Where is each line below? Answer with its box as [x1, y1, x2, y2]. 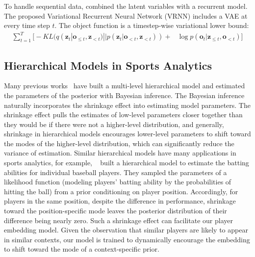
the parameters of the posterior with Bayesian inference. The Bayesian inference [4, 90, 245, 100]
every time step [4, 20, 50, 30]
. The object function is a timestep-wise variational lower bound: [54, 20, 249, 30]
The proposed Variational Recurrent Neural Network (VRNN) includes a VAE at [4, 10, 248, 21]
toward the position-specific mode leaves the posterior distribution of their [4, 206, 227, 216]
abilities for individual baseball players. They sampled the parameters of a [4, 167, 227, 177]
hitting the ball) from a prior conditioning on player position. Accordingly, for [4, 186, 238, 196]
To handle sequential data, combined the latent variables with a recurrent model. [4, 1, 248, 11]
